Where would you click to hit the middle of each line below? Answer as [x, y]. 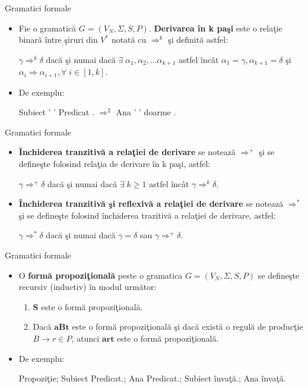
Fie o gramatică [47, 28]
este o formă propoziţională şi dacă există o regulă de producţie [188, 327]
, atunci [85, 338]
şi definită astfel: [198, 40]
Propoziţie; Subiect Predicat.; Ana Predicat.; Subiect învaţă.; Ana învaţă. [152, 378]
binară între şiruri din [58, 40]
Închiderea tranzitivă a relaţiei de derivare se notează [127, 152]
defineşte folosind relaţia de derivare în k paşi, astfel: [115, 164]
